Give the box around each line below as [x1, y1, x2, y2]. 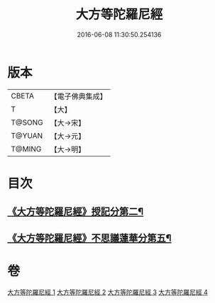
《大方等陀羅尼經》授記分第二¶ [7, 206, 144, 218]
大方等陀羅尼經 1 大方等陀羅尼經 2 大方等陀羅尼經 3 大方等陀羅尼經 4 [7, 287, 208, 296]
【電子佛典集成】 [50, 91, 108, 101]
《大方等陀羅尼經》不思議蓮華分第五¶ [7, 231, 172, 244]
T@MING [11, 144, 42, 154]
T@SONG [11, 118, 44, 127]
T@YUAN [11, 130, 43, 140]
